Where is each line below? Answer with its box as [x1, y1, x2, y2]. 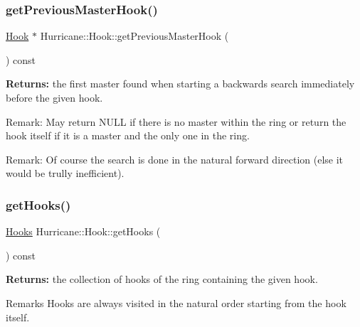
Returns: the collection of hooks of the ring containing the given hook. [6, 272, 318, 286]
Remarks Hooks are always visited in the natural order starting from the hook [6, 295, 346, 310]
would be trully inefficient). [6, 166, 125, 181]
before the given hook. [6, 90, 103, 104]
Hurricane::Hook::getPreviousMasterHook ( [40, 28, 229, 43]
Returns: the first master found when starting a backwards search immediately [6, 76, 355, 91]
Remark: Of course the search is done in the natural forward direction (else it [6, 151, 344, 166]
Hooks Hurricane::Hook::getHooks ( [6, 224, 161, 239]
